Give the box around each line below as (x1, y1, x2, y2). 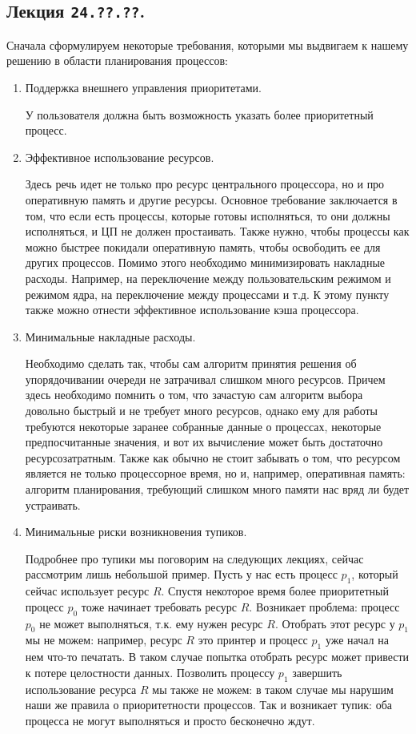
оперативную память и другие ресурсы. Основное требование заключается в (25, 191, 398, 208)
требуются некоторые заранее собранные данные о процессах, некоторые (25, 417, 382, 434)
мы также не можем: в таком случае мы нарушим (152, 680, 394, 697)
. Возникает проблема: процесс (249, 598, 400, 615)
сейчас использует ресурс (25, 583, 150, 599)
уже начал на (325, 631, 389, 648)
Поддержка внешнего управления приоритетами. (25, 79, 262, 95)
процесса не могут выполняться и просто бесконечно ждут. (25, 712, 315, 728)
